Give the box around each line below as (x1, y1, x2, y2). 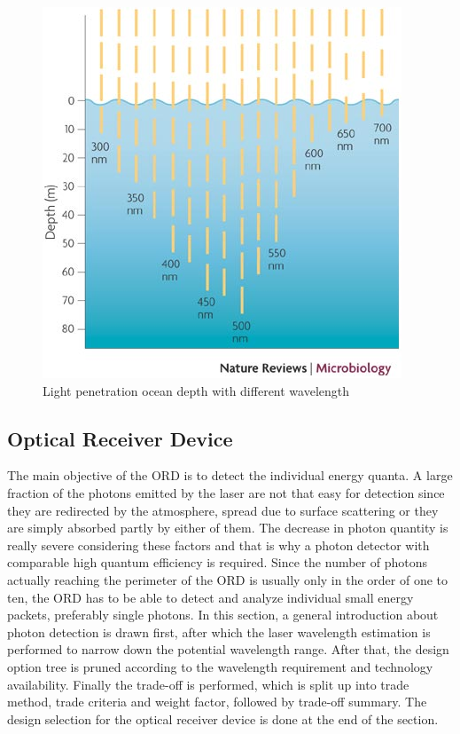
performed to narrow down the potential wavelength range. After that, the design (7, 640, 449, 659)
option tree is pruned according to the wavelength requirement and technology (7, 657, 433, 675)
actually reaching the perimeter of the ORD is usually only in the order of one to (7, 570, 448, 588)
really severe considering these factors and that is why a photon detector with (7, 535, 430, 554)
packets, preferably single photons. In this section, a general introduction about (7, 605, 439, 624)
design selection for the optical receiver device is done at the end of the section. (7, 709, 439, 728)
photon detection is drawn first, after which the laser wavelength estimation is (7, 622, 431, 641)
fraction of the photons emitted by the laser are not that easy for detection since (7, 483, 445, 501)
